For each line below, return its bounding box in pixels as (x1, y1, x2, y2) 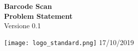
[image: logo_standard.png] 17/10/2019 (4, 37, 134, 47)
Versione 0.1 (4, 20, 41, 31)
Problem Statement (4, 10, 73, 21)
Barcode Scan (4, 1, 52, 11)
